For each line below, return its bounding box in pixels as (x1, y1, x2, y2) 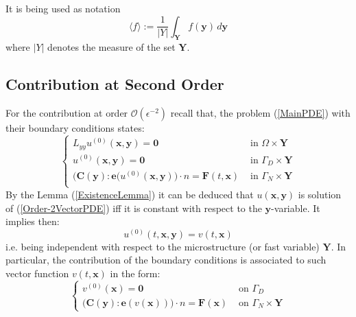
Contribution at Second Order (5, 73, 224, 95)
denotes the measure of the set (47, 40, 176, 54)
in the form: (110, 266, 161, 280)
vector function (5, 266, 69, 280)
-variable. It (271, 200, 320, 215)
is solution (298, 187, 342, 201)
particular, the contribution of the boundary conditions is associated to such (5, 253, 327, 267)
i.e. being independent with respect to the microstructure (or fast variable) (5, 239, 320, 253)
